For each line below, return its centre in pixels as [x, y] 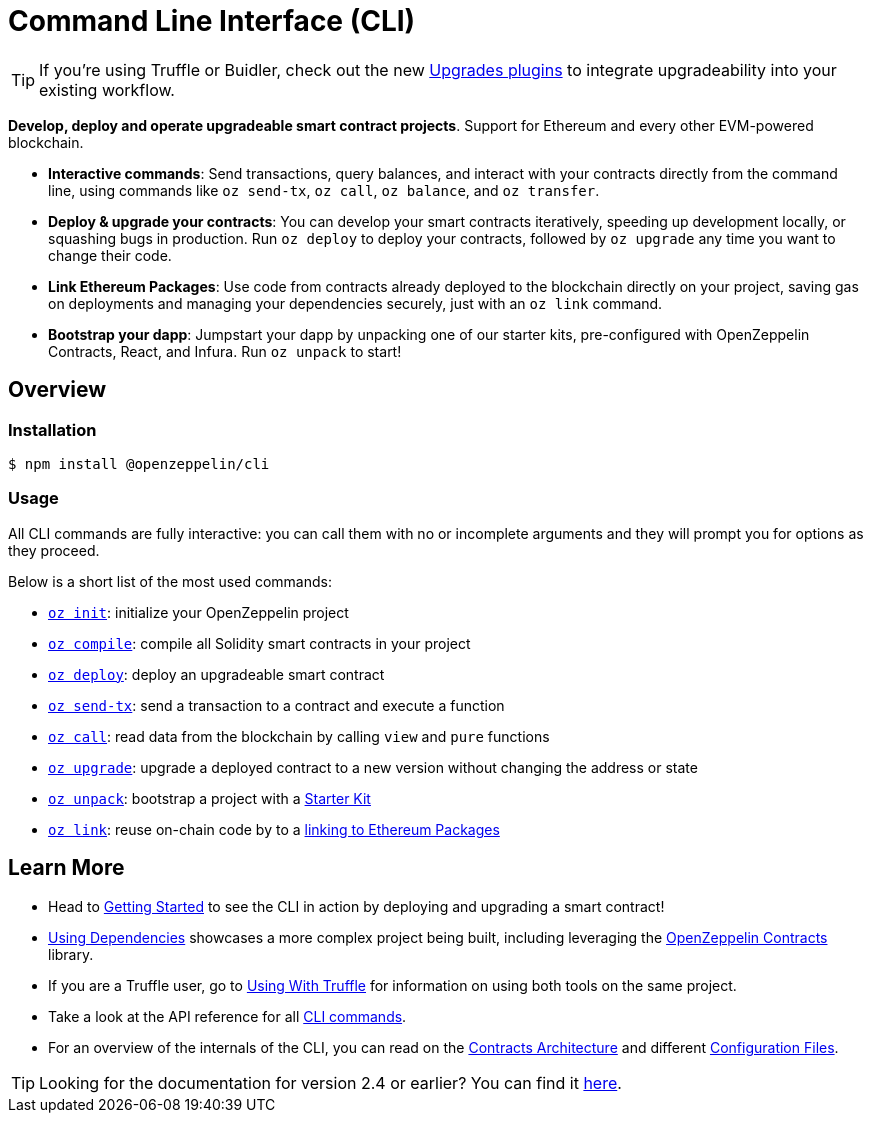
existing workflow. [107, 89]
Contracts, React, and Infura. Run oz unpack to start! [225, 351]
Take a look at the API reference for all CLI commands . [227, 1016]
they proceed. [54, 550]
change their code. [110, 255]
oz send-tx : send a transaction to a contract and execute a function [276, 705]
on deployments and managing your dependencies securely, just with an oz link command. [355, 303]
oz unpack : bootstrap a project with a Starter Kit [209, 798]
